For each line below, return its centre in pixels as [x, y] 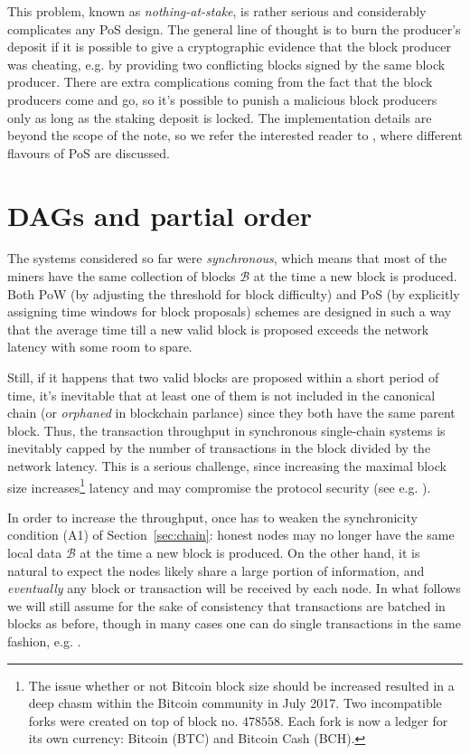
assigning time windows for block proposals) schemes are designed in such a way [230, 311]
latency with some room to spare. [100, 347]
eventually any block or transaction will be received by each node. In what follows [234, 588]
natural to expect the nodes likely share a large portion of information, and [216, 570]
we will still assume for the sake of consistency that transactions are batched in [226, 605]
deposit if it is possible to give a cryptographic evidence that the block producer [229, 47]
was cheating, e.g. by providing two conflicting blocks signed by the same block [226, 64]
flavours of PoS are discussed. [89, 152]
